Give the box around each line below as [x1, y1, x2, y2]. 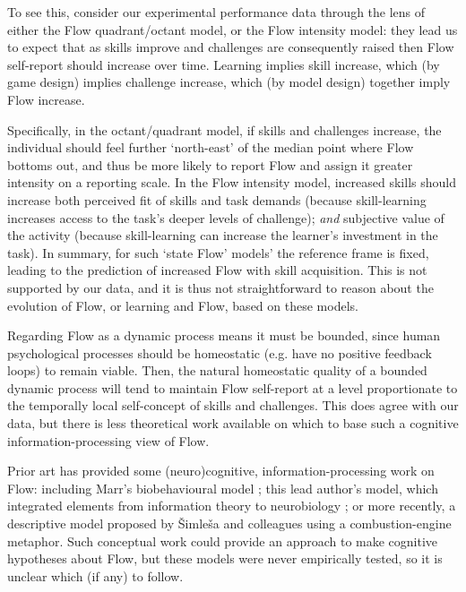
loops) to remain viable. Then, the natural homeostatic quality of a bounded [7, 361, 427, 380]
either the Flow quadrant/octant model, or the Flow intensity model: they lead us [7, 20, 458, 39]
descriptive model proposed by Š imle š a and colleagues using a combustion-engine [7, 514, 452, 533]
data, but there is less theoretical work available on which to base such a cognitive [7, 414, 459, 433]
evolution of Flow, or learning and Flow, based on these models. [7, 296, 358, 314]
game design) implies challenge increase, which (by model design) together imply [7, 73, 451, 91]
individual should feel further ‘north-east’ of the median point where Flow [7, 138, 414, 157]
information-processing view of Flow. [7, 431, 210, 450]
